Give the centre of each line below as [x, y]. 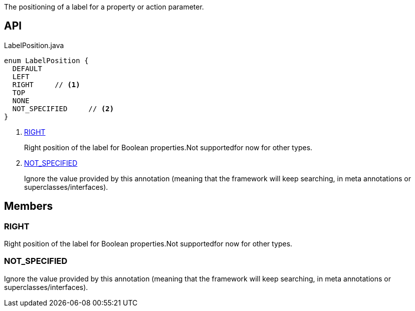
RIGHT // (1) [46, 84]
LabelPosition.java [34, 45]
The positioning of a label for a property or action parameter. [104, 7]
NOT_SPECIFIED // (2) [63, 108]
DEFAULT [27, 68]
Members [29, 206]
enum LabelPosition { [46, 60]
